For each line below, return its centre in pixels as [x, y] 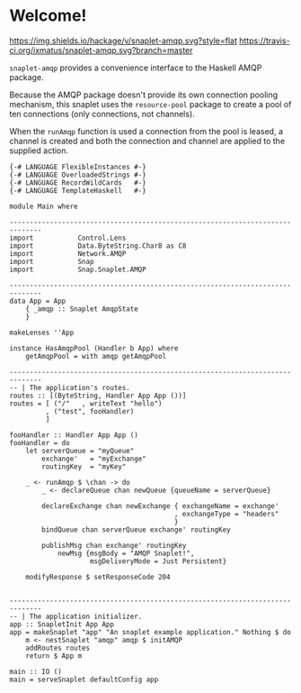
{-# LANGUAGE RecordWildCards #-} [78, 182]
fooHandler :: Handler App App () [74, 435]
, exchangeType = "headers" [226, 514]
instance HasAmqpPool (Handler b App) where [94, 348]
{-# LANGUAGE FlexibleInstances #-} [78, 167]
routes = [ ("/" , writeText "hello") [86, 403]
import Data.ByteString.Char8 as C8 [98, 246]
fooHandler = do [40, 442]
